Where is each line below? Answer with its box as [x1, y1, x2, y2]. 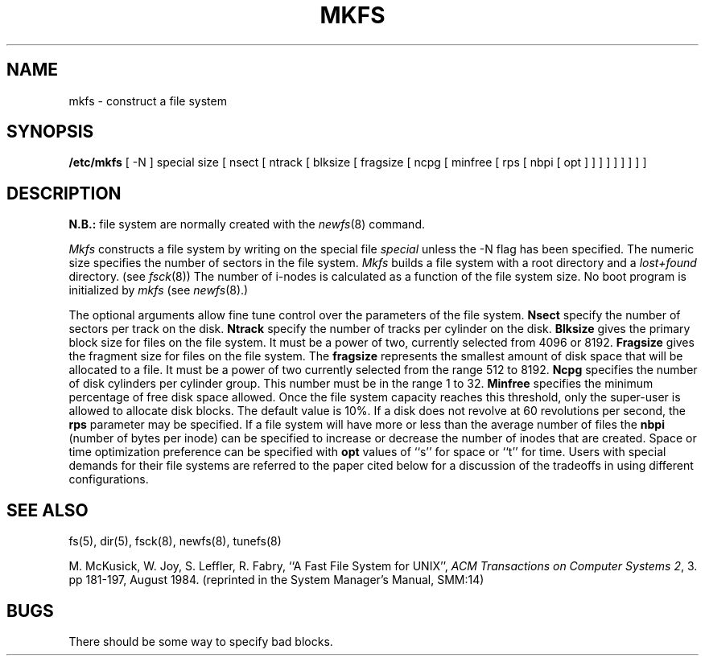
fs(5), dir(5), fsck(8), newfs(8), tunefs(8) [68, 534, 282, 549]
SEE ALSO [6, 500, 89, 520]
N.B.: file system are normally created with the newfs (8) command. [68, 217, 425, 232]
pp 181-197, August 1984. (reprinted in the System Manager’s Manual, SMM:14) [68, 573, 484, 587]
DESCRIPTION [6, 183, 122, 204]
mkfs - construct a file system [68, 93, 227, 108]
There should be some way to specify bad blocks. [68, 634, 333, 648]
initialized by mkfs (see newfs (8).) [68, 283, 249, 298]
